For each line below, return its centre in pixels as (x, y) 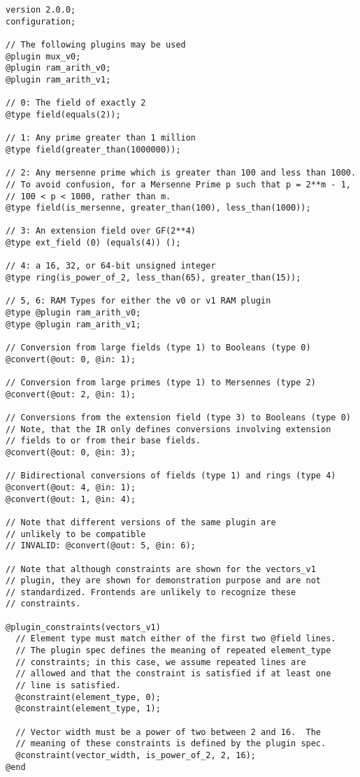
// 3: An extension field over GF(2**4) (101, 231)
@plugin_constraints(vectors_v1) (83, 627)
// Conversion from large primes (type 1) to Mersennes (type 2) (161, 383)
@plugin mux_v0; (43, 56)
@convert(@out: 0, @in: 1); (71, 359)
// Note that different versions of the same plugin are (141, 522)
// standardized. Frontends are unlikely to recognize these (151, 592)
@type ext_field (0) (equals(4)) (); (93, 243)
